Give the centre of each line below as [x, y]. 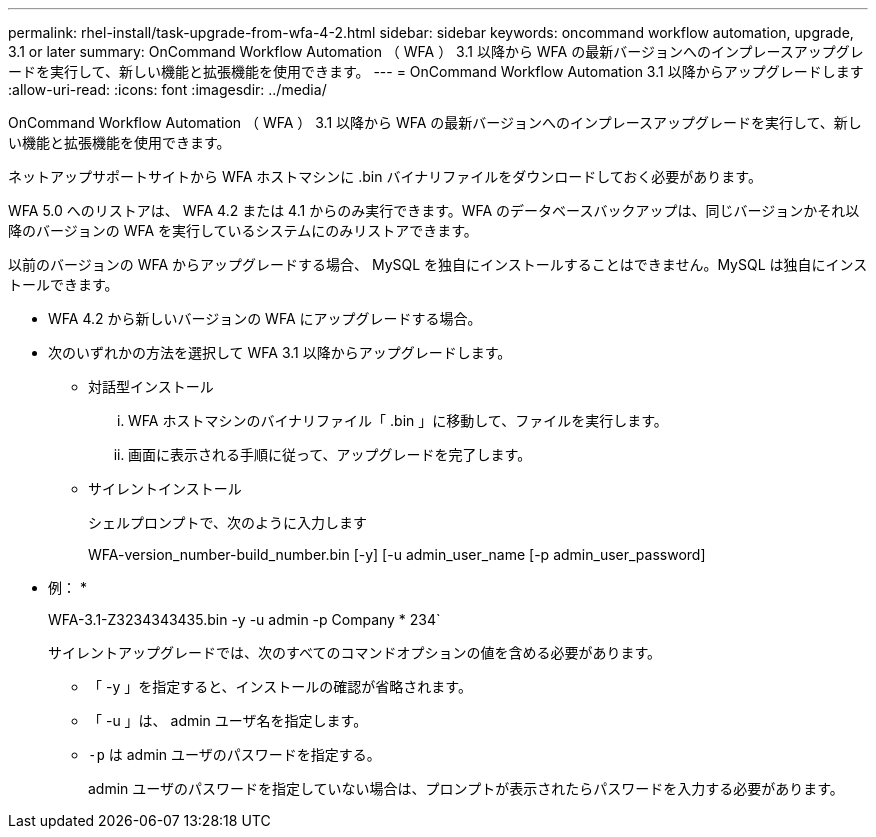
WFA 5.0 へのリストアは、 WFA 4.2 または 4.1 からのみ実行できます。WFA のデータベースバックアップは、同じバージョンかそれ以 [434, 210]
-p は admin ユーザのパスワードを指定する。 [234, 754]
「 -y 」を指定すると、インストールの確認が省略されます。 [280, 686]
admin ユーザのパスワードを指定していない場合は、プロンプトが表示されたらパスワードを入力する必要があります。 [466, 788]
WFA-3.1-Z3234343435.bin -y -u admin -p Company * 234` [244, 619]
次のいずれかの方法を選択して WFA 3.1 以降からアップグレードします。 [280, 352]
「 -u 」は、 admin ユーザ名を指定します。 [228, 720]
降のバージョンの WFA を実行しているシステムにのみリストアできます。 [243, 230]
